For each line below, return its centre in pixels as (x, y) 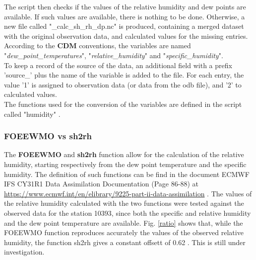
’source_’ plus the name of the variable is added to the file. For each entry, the (124, 75)
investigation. (24, 252)
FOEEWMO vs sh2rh (48, 136)
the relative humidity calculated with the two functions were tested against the (124, 203)
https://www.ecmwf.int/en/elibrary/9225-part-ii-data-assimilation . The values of (128, 193)
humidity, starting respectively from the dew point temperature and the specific (125, 164)
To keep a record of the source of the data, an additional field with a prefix (118, 65)
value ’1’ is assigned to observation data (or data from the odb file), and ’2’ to (123, 84)
